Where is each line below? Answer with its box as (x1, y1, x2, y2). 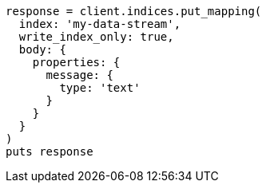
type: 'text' (59, 81, 141, 94)
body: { (18, 43, 66, 56)
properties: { (32, 56, 121, 69)
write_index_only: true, (18, 30, 174, 43)
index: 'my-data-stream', (18, 18, 181, 30)
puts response (6, 145, 93, 158)
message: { (46, 69, 113, 81)
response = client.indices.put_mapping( (6, 5, 262, 18)
